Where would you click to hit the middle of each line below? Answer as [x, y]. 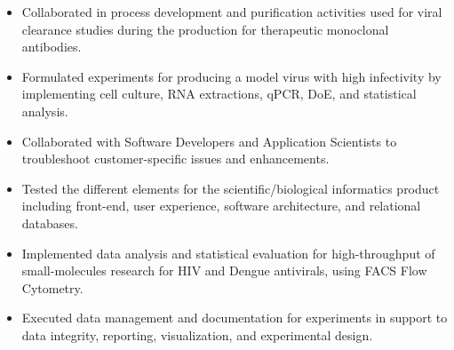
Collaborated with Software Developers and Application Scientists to [209, 141]
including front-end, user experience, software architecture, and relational [221, 206]
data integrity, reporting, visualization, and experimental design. [197, 334]
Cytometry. [52, 287]
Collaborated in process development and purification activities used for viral [232, 12]
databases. [50, 223]
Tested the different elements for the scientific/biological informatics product [231, 188]
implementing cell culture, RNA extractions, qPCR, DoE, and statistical [219, 94]
